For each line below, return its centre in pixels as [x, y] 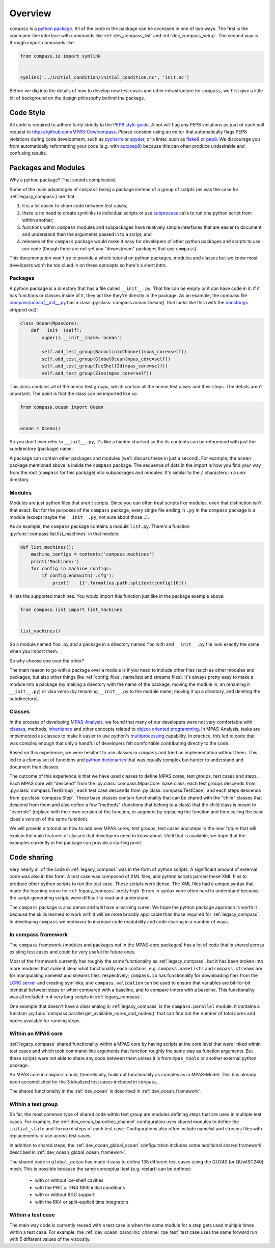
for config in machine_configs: [71, 568]
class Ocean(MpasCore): [50, 323]
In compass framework [39, 935]
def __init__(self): [57, 330]
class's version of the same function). [49, 819]
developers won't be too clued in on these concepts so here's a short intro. [88, 265]
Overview [30, 13]
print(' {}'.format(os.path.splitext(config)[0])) [119, 583]
